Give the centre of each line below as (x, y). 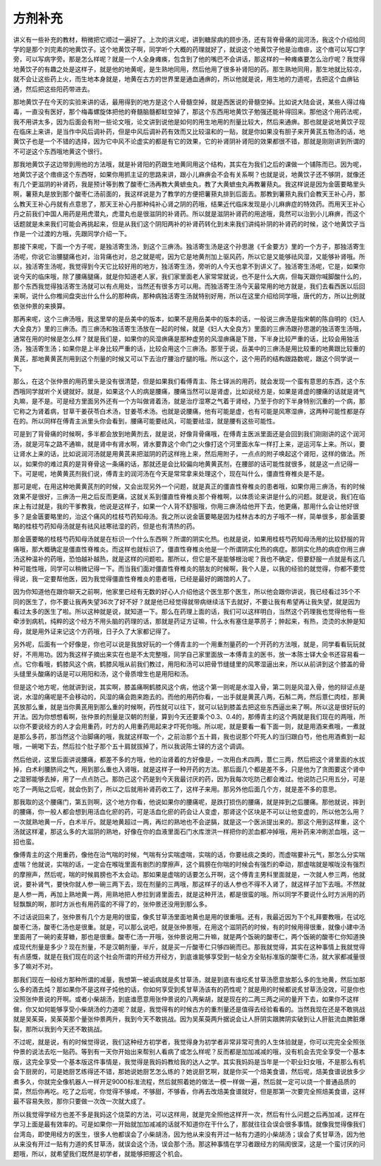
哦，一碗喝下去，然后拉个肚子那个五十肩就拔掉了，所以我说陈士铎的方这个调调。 (131, 747)
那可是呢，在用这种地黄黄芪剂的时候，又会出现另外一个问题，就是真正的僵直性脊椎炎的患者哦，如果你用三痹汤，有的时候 (189, 486)
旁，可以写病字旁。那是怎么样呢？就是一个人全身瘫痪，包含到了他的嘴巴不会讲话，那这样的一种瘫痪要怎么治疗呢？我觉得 (189, 59)
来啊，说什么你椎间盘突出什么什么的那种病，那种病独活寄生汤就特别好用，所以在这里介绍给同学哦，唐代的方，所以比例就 (189, 296)
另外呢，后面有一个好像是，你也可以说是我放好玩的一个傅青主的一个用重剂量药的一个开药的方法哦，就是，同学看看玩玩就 (189, 644)
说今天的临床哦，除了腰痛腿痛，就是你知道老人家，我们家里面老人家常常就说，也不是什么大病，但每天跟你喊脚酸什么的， (189, 276)
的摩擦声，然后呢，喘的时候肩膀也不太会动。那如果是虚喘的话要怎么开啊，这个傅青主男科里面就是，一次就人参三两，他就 (189, 874)
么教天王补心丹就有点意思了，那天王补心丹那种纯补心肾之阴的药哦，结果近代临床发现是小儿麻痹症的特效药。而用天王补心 (189, 204)
